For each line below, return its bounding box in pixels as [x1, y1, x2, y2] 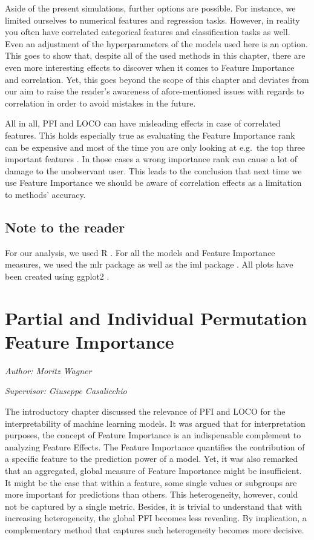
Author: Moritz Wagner [5, 364, 92, 377]
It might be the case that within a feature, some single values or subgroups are [5, 476, 297, 489]
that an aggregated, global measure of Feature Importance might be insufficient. [5, 464, 302, 476]
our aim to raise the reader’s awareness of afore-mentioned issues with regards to [5, 85, 304, 97]
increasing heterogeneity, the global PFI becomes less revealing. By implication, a [5, 512, 307, 524]
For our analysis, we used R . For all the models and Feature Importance [5, 246, 275, 258]
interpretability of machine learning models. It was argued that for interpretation [5, 417, 306, 429]
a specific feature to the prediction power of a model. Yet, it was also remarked [5, 452, 298, 465]
